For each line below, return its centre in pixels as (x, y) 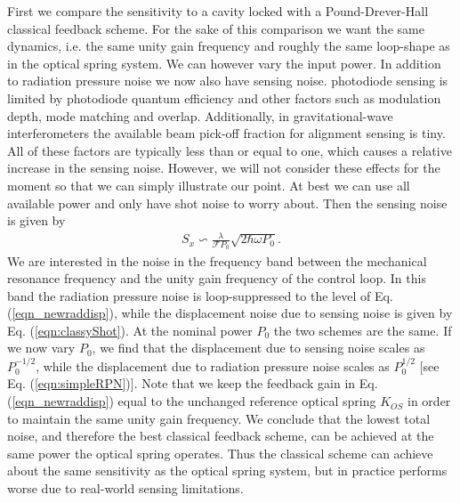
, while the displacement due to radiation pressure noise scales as (213, 365)
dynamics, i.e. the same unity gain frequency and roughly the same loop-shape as (229, 46)
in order (429, 401)
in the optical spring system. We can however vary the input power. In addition (224, 63)
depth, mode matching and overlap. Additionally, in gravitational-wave (200, 115)
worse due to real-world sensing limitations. (125, 488)
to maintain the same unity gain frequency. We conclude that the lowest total (219, 418)
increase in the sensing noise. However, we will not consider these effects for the (224, 168)
